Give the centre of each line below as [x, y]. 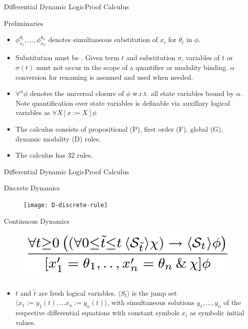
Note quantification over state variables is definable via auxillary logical [123, 103]
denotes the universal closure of [77, 93]
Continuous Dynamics [37, 221]
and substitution [151, 58]
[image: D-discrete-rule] [66, 205]
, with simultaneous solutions [151, 302]
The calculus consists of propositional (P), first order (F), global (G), [119, 129]
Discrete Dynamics [32, 188]
